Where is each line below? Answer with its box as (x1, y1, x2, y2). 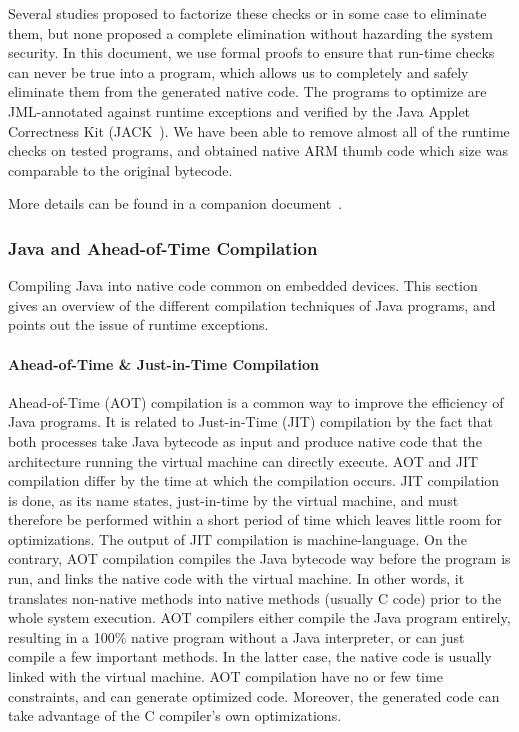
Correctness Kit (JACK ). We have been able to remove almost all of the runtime (8, 120, 510, 141)
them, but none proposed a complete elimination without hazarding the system (8, 22, 493, 43)
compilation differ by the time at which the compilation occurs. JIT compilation (8, 470, 500, 491)
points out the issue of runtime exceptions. (8, 314, 269, 335)
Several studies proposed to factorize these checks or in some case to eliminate (8, 3, 487, 23)
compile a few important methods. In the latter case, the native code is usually (8, 646, 492, 667)
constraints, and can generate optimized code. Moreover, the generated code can (8, 685, 500, 706)
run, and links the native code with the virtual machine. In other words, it (8, 568, 465, 589)
